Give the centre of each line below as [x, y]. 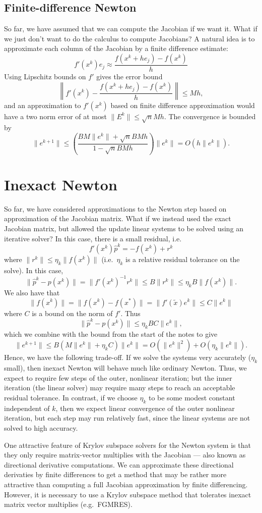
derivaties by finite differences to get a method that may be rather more [115, 474]
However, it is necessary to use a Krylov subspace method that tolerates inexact [128, 494]
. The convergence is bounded [210, 116]
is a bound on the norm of [72, 313]
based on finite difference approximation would [183, 105]
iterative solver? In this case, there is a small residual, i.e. [93, 238]
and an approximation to [43, 105]
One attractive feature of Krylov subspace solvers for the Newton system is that [127, 445]
